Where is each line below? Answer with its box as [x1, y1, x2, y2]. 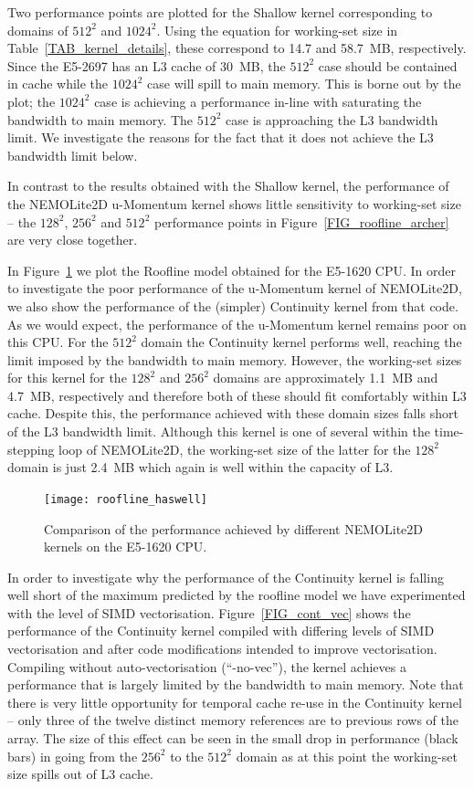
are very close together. [7, 230, 138, 249]
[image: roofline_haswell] [44, 492, 207, 506]
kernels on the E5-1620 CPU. [44, 537, 207, 556]
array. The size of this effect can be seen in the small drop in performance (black [7, 729, 458, 748]
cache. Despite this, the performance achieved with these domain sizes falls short [7, 404, 458, 423]
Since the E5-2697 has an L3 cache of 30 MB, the [7, 56, 286, 75]
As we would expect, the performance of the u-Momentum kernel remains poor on [7, 314, 467, 333]
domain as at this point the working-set [236, 746, 458, 765]
